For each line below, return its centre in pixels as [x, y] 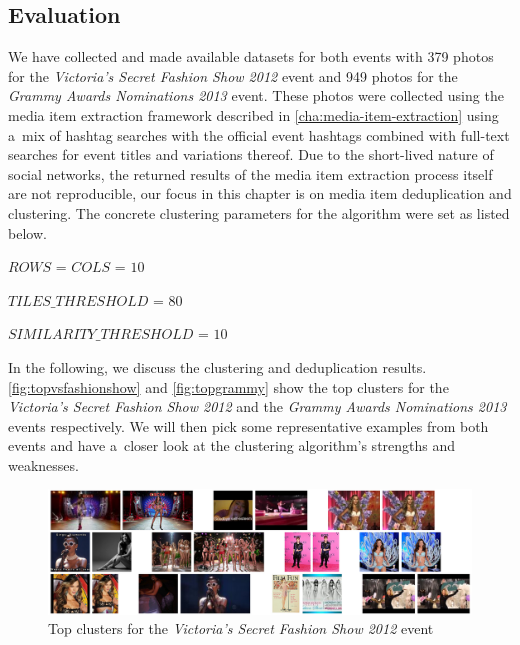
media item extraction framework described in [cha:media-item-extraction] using [253, 114]
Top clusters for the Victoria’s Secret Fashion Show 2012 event [241, 628]
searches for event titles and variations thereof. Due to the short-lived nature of [251, 154]
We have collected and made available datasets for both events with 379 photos [251, 56]
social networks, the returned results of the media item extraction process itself [250, 173]
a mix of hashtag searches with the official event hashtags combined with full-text [259, 134]
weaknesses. [43, 464]
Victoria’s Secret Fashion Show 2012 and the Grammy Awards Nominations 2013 [257, 406]
